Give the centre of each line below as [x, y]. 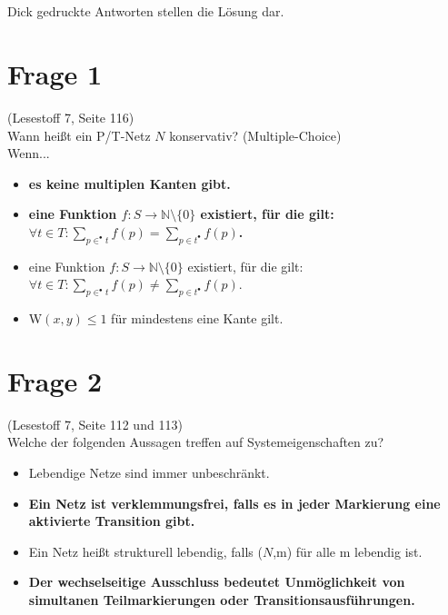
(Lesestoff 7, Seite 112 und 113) [95, 424]
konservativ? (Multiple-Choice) [255, 135]
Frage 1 [55, 73]
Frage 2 [55, 380]
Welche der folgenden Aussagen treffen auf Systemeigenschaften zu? [196, 442]
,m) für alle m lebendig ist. [348, 551]
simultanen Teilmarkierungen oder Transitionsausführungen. [222, 599]
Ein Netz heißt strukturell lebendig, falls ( [145, 551]
